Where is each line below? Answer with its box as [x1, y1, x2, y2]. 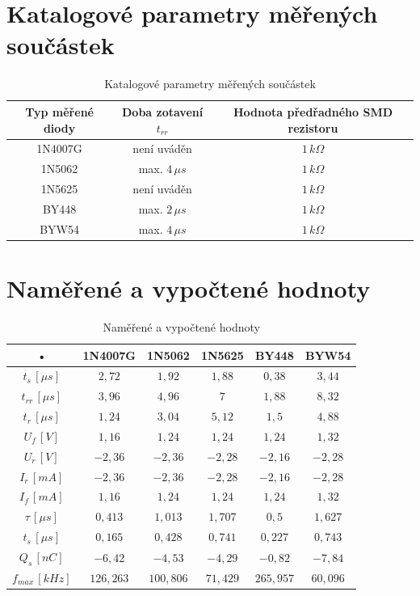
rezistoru [288, 119, 338, 136]
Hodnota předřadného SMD [233, 103, 393, 120]
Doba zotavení [122, 103, 204, 120]
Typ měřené [25, 103, 94, 120]
